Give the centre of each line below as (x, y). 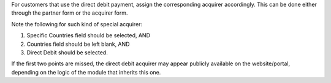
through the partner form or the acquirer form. (70, 13)
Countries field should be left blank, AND (78, 44)
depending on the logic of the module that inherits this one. (86, 72)
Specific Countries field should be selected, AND (88, 35)
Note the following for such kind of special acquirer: (77, 24)
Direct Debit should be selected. (67, 52)
